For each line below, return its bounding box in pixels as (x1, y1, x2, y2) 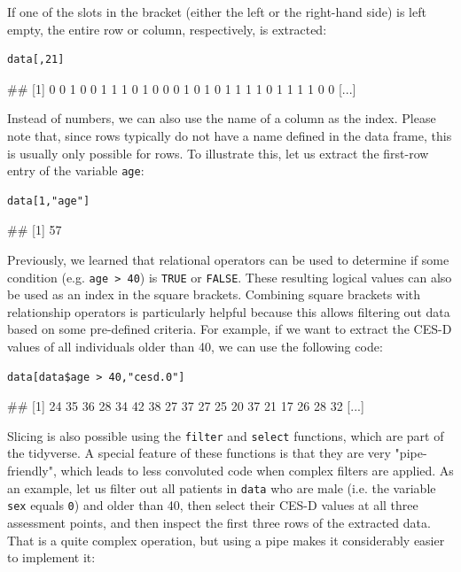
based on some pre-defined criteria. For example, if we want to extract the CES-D (7, 320, 452, 338)
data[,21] (7, 53, 65, 66)
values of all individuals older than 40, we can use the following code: (7, 337, 383, 356)
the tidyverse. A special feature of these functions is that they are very (7, 444, 391, 462)
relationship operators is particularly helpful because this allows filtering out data (7, 302, 450, 321)
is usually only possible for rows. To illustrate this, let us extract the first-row (7, 143, 429, 162)
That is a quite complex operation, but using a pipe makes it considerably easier (7, 530, 445, 549)
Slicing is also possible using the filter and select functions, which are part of (7, 426, 444, 444)
